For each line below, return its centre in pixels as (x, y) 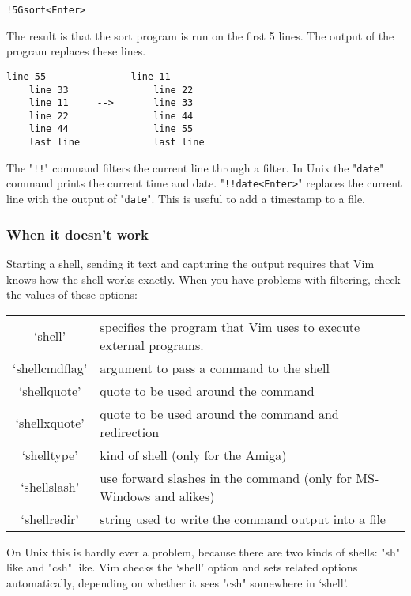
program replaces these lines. (76, 51)
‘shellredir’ (50, 519)
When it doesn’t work (77, 234)
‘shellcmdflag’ (50, 368)
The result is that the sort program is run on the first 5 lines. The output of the (200, 35)
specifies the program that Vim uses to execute (230, 326)
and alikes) (185, 496)
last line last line (117, 143)
